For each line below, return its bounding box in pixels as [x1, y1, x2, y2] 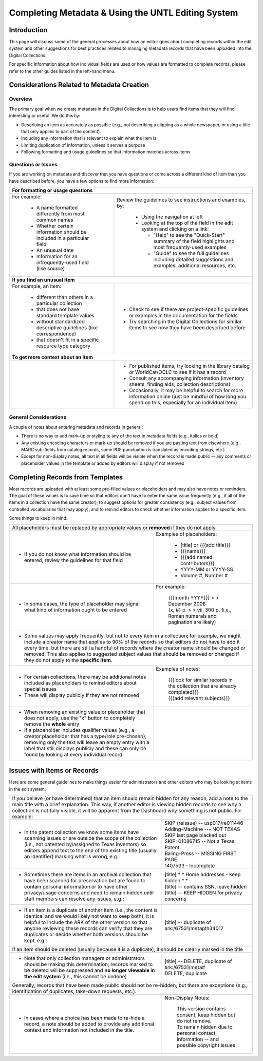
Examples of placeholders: [156, 530, 217, 537]
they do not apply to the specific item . [24, 657, 113, 663]
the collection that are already [168, 682, 237, 689]
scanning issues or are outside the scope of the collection [24, 834, 157, 841]
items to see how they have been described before [129, 324, 246, 331]
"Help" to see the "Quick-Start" [153, 232, 225, 239]
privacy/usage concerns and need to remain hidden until [24, 889, 154, 896]
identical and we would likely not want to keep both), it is [24, 912, 154, 919]
